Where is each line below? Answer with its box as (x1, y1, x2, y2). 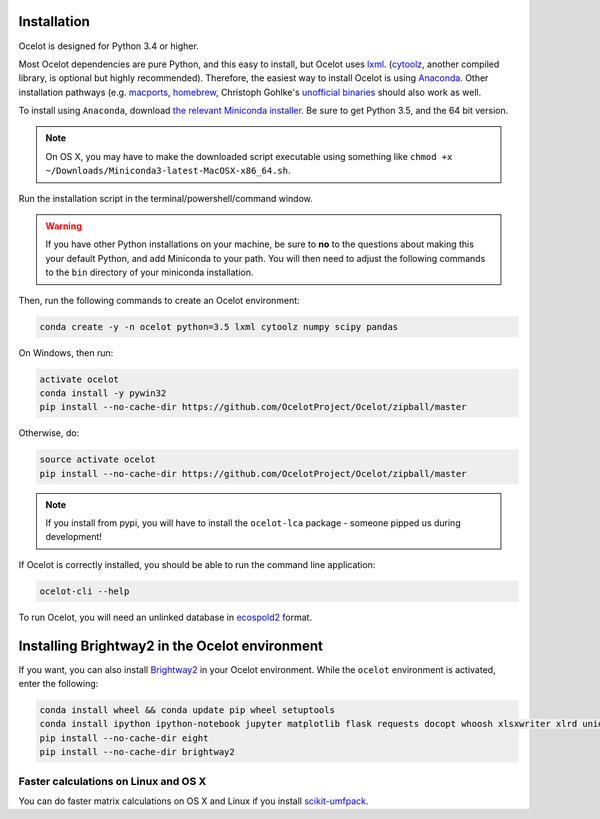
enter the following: (18, 678, 99, 690)
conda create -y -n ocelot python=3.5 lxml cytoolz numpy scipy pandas (39, 321, 399, 332)
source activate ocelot (39, 454, 157, 465)
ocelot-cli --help (39, 585, 130, 597)
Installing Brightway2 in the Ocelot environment (18, 637, 324, 654)
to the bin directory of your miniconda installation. (45, 266, 254, 279)
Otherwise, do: (18, 427, 80, 439)
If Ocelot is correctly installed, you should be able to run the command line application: (18, 558, 376, 570)
